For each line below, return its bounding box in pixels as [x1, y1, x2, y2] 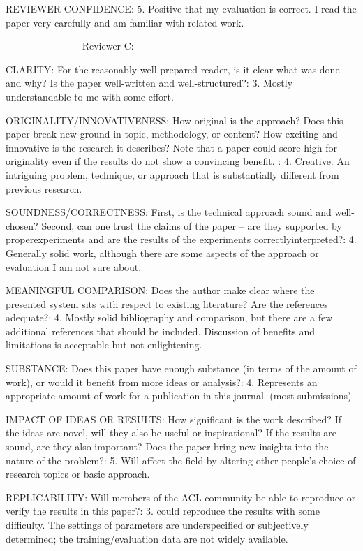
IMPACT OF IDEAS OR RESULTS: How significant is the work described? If [6, 411, 341, 426]
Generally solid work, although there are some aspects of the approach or [6, 245, 319, 260]
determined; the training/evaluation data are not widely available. [6, 531, 288, 545]
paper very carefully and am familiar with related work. [6, 15, 244, 29]
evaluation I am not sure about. [6, 259, 142, 274]
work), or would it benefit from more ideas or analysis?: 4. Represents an [6, 374, 318, 389]
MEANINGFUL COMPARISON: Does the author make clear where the [6, 283, 315, 297]
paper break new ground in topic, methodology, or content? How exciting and [6, 126, 338, 141]
